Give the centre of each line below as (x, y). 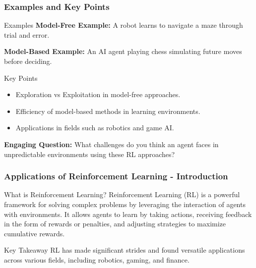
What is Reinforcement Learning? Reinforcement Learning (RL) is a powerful (122, 194)
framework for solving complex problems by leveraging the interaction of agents (125, 204)
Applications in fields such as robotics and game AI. (95, 128)
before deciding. (28, 61)
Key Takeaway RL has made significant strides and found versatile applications (125, 250)
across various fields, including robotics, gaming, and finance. (97, 259)
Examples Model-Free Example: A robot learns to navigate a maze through (124, 25)
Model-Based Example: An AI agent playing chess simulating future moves (123, 51)
